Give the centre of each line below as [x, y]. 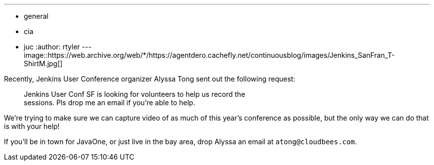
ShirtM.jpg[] [43, 63]
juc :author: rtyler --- [58, 47]
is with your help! [32, 126]
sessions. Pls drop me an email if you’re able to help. [109, 103]
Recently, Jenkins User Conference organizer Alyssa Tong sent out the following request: [150, 79]
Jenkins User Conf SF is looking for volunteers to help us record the [135, 94]
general [36, 16]
